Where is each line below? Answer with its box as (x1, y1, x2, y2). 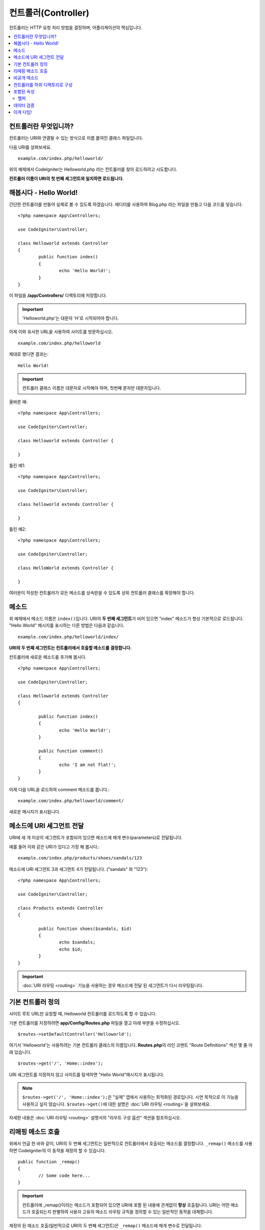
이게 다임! (13, 109, 32, 115)
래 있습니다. (9, 1049, 32, 1055)
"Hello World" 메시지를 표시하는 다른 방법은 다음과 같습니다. (9, 622, 125, 628)
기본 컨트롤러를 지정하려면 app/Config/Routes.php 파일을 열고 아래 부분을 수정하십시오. (9, 1020, 181, 1026)
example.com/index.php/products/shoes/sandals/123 (18, 855, 142, 861)
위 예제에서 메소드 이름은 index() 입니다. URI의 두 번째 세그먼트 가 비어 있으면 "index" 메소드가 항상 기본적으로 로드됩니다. (9, 615, 244, 622)
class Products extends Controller (18, 905, 104, 911)
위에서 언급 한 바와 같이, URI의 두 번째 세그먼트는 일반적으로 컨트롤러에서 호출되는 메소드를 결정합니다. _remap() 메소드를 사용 (9, 1140, 253, 1146)
